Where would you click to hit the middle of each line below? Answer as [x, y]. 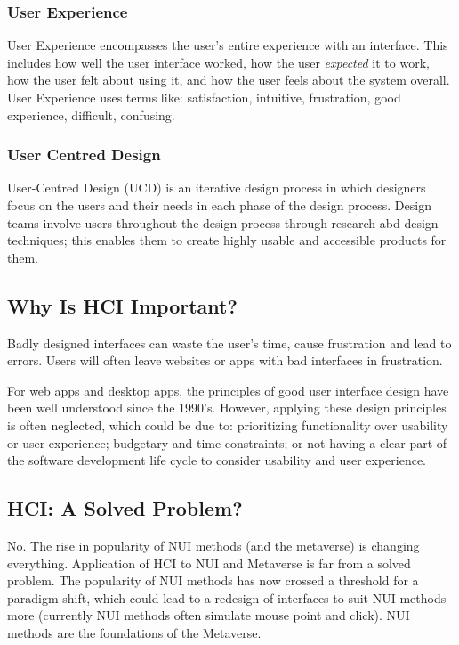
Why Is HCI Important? [122, 305]
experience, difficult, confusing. [91, 114]
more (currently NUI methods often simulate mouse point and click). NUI [209, 615]
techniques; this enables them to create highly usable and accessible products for [227, 240]
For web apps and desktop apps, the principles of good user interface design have [228, 390]
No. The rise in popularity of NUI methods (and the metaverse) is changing [213, 545]
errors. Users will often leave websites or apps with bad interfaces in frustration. [225, 360]
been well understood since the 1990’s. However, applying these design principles [227, 408]
